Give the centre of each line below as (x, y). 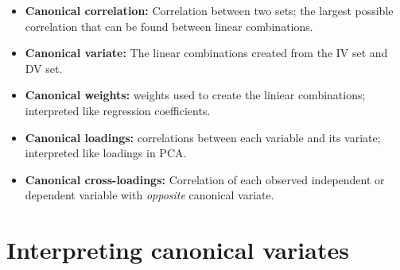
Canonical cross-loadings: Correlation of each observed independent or (205, 179)
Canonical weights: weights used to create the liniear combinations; (195, 95)
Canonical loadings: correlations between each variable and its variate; (203, 137)
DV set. (44, 68)
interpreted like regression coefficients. (118, 110)
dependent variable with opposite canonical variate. (150, 195)
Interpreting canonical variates (178, 250)
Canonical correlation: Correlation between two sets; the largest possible (209, 10)
